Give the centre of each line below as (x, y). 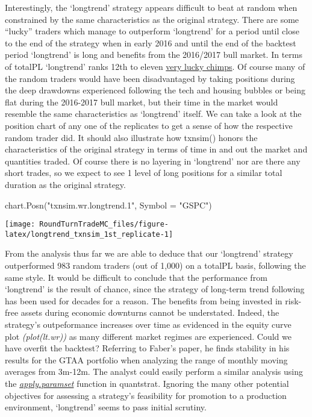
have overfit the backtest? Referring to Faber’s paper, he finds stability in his (147, 348)
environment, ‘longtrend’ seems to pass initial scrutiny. (106, 407)
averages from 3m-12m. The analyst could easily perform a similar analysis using (154, 372)
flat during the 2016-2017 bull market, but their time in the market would (142, 102)
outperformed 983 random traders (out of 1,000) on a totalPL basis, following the (155, 265)
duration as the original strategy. (65, 184)
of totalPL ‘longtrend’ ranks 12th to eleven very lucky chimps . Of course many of (155, 66)
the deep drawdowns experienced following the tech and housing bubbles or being (155, 90)
